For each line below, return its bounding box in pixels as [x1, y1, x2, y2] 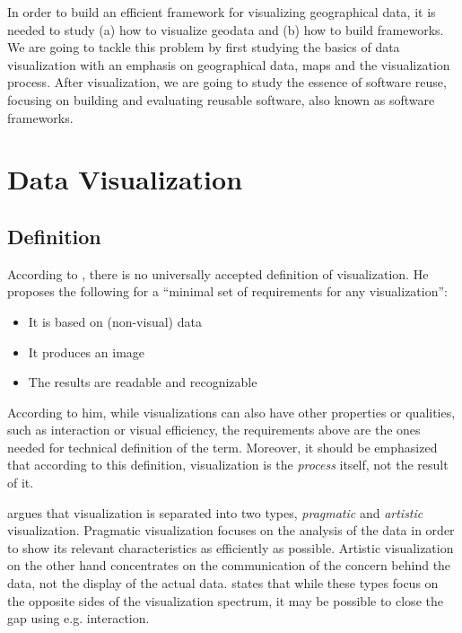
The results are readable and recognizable [28, 373, 257, 391]
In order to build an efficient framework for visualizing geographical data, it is [7, 3, 436, 21]
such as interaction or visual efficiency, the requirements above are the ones [7, 420, 421, 439]
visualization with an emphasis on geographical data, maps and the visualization [7, 55, 450, 74]
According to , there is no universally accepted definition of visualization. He [7, 264, 429, 283]
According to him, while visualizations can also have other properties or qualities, [7, 402, 456, 421]
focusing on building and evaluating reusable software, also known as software [7, 90, 435, 109]
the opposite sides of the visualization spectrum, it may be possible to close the [7, 591, 443, 610]
